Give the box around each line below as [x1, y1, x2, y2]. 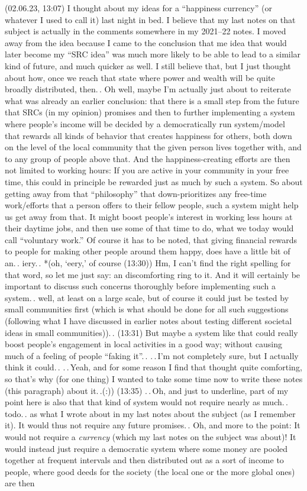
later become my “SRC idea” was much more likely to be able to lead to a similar [5, 48, 301, 60]
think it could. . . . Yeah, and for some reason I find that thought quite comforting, [5, 361, 302, 373]
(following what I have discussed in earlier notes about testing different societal [5, 315, 292, 327]
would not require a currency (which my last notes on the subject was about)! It [5, 430, 296, 442]
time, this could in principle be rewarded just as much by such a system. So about [5, 175, 303, 188]
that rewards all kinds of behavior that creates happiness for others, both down [5, 129, 292, 141]
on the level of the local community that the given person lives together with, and [5, 141, 302, 153]
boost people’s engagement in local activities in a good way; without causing [5, 338, 282, 350]
